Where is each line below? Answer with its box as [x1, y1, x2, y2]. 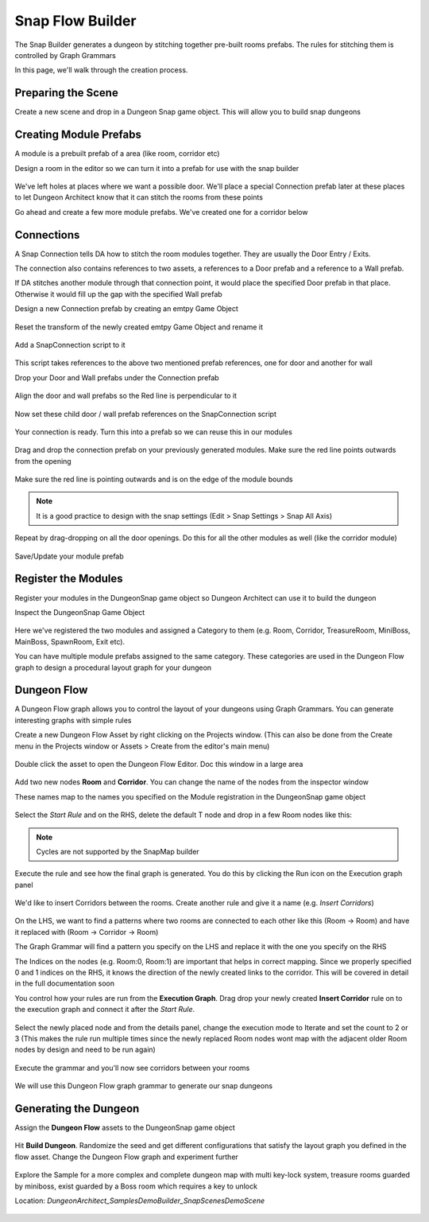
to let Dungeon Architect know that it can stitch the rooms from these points [14, 193, 264, 202]
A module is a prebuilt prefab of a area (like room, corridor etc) [14, 149, 220, 158]
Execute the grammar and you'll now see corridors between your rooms [14, 1063, 250, 1072]
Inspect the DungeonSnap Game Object [14, 607, 145, 617]
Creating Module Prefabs [14, 128, 142, 142]
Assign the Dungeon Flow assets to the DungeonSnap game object [14, 1123, 236, 1133]
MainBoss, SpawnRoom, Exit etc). [14, 636, 126, 646]
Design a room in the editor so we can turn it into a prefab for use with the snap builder [14, 163, 300, 173]
